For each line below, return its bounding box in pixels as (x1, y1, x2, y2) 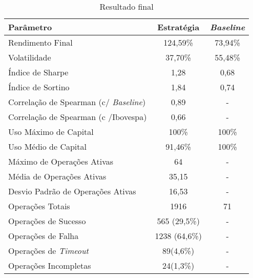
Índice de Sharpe (8, 66, 69, 78)
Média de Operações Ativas (8, 170, 107, 182)
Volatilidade (8, 51, 51, 63)
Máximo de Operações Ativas (8, 155, 114, 167)
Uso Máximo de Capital (8, 126, 94, 137)
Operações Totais (8, 200, 70, 212)
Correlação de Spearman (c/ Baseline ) (8, 96, 146, 108)
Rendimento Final (8, 36, 73, 48)
